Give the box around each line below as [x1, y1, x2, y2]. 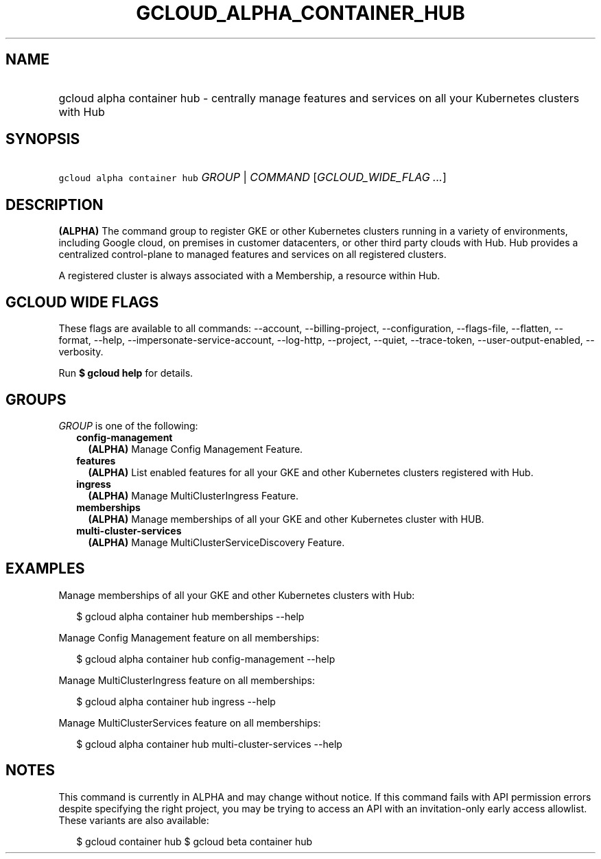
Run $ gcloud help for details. [58, 367, 193, 379]
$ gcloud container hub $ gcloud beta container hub [76, 835, 313, 847]
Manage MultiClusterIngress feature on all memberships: [58, 674, 315, 686]
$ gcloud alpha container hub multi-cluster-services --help [76, 738, 342, 750]
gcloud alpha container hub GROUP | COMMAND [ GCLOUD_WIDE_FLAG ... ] [58, 170, 447, 185]
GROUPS [5, 390, 67, 408]
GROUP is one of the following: [58, 419, 198, 432]
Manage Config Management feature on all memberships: [58, 631, 320, 644]
